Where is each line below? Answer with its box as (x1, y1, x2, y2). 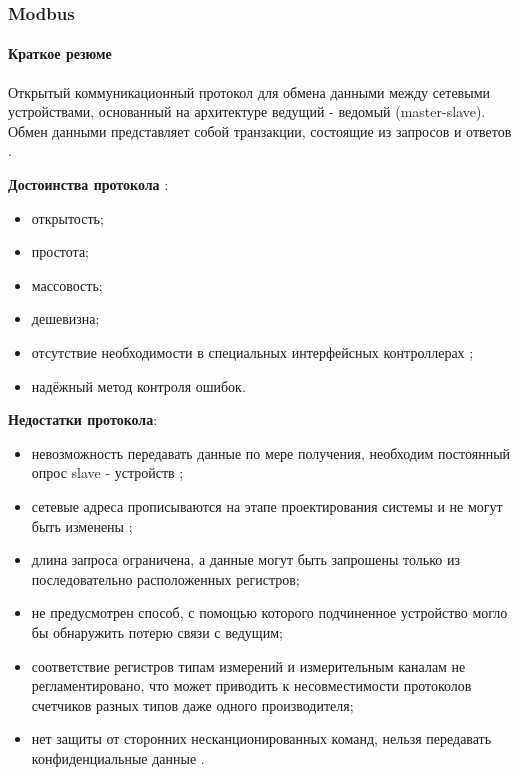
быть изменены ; (31, 515, 133, 536)
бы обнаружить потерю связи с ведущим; (31, 621, 283, 642)
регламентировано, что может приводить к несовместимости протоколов (31, 675, 472, 696)
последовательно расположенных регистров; (31, 568, 300, 589)
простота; (31, 241, 89, 262)
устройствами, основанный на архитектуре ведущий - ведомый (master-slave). (8, 101, 486, 122)
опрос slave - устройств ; (31, 462, 184, 483)
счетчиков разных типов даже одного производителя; (31, 694, 354, 715)
